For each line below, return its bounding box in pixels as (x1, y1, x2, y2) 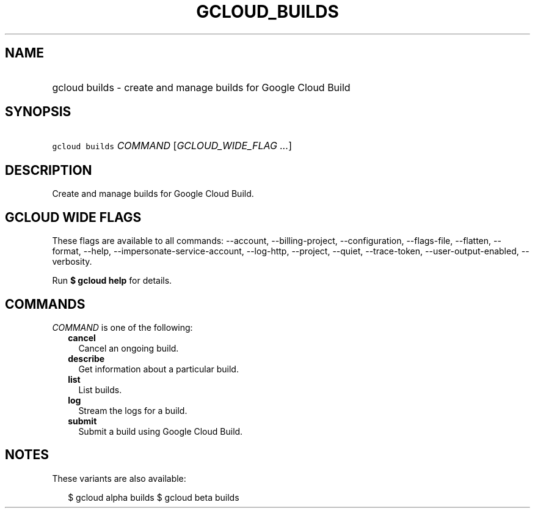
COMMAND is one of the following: (52, 322, 193, 333)
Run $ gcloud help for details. (52, 275, 172, 286)
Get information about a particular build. (78, 363, 239, 374)
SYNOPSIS (5, 104, 71, 120)
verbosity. (52, 256, 92, 267)
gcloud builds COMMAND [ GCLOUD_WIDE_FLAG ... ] (52, 139, 293, 152)
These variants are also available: (52, 473, 186, 484)
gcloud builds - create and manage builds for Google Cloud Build (52, 81, 351, 94)
